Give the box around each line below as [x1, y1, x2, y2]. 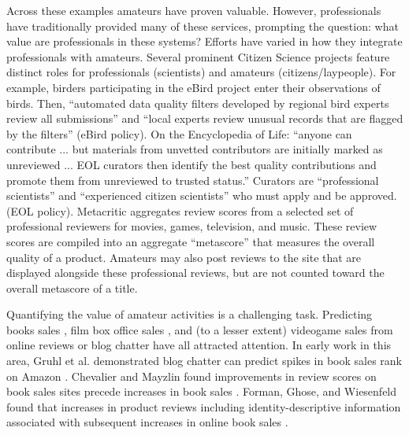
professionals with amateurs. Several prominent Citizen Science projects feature [6, 48, 390, 65]
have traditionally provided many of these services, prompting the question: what [6, 17, 399, 34]
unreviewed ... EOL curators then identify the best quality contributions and [6, 156, 377, 172]
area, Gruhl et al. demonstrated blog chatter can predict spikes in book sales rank [6, 352, 402, 369]
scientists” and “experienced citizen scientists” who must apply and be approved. [6, 187, 397, 204]
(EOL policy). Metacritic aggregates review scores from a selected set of [6, 202, 354, 219]
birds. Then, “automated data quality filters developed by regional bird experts [6, 94, 389, 111]
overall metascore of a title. [6, 279, 138, 296]
